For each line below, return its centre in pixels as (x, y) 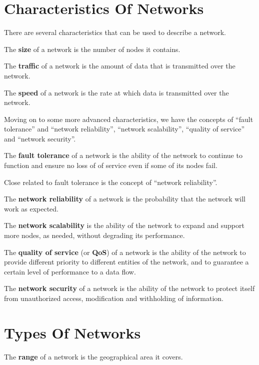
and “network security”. (40, 138)
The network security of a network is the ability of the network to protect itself (129, 288)
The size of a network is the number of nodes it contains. (92, 49)
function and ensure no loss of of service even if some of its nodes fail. (111, 165)
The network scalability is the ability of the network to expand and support (124, 225)
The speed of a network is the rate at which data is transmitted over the (116, 92)
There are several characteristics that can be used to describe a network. (115, 32)
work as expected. (31, 208)
